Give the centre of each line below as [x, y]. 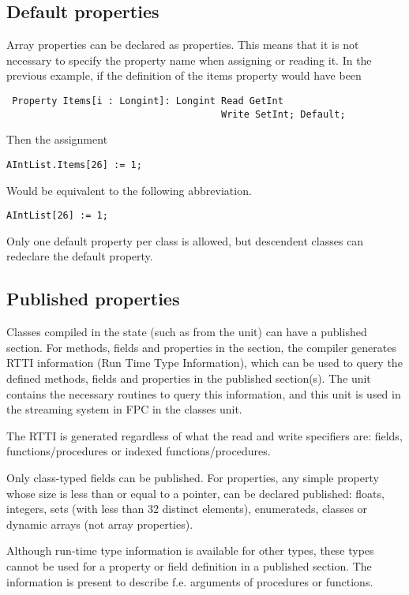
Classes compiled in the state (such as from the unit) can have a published [187, 332]
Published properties [93, 299]
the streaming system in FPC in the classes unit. [124, 409]
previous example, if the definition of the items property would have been [184, 75]
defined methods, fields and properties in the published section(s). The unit [189, 378]
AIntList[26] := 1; [57, 216]
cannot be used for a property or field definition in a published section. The [189, 565]
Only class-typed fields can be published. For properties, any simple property [193, 477]
